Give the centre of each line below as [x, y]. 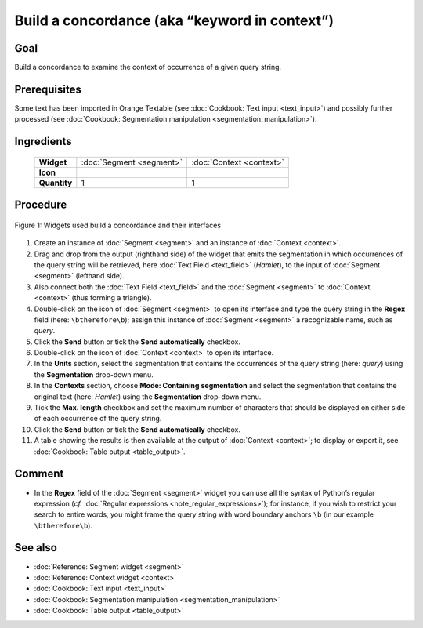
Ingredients [43, 142]
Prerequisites [48, 89]
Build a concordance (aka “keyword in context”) [174, 20]
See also [36, 548]
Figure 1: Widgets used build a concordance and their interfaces [118, 225]
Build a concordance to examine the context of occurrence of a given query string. [148, 67]
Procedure [41, 205]
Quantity [56, 183]
